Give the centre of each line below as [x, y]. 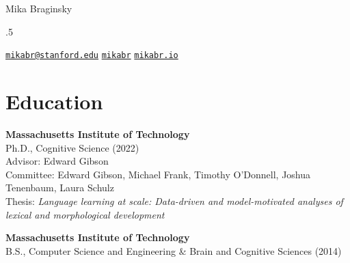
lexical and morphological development [85, 214]
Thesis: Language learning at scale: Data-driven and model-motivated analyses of [174, 200]
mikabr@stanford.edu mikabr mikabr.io [92, 56]
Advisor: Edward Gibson [57, 161]
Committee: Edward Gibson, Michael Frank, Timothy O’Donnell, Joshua [158, 174]
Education [54, 101]
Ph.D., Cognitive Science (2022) [72, 147]
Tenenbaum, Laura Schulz [60, 188]
